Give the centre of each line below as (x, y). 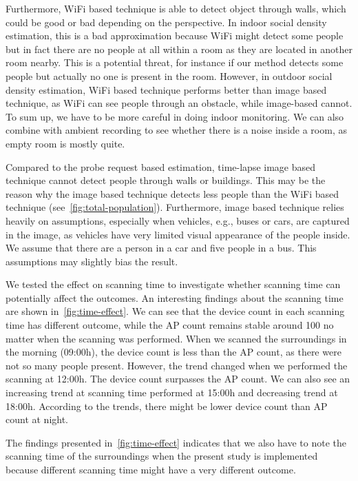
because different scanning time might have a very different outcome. (151, 469)
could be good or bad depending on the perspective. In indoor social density (166, 22)
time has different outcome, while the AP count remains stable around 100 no (170, 325)
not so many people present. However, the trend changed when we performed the (177, 365)
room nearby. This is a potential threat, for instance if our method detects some (175, 62)
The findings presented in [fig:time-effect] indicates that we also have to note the (176, 442)
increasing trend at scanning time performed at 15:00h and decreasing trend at (172, 392)
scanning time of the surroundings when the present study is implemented (162, 456)
